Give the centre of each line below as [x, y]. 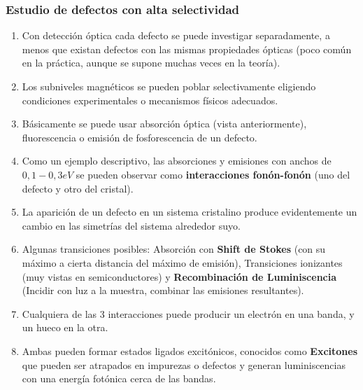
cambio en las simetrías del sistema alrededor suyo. [131, 225]
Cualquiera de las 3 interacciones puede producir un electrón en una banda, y [188, 313]
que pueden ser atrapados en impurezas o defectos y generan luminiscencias [184, 364]
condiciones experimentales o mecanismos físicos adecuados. [150, 100]
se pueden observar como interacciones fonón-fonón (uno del [213, 174]
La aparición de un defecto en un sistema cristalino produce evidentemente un [190, 212]
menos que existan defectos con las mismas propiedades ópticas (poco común [187, 49]
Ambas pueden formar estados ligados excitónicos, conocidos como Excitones [190, 350]
